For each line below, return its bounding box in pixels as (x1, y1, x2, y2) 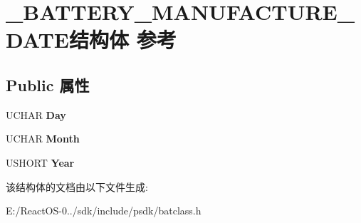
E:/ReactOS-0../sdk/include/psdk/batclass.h (6, 203, 202, 218)
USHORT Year (6, 155, 75, 170)
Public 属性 (6, 73, 90, 95)
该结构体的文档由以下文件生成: (6, 179, 148, 194)
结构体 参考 (69, 25, 177, 54)
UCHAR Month (6, 131, 80, 146)
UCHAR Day (6, 107, 66, 122)
